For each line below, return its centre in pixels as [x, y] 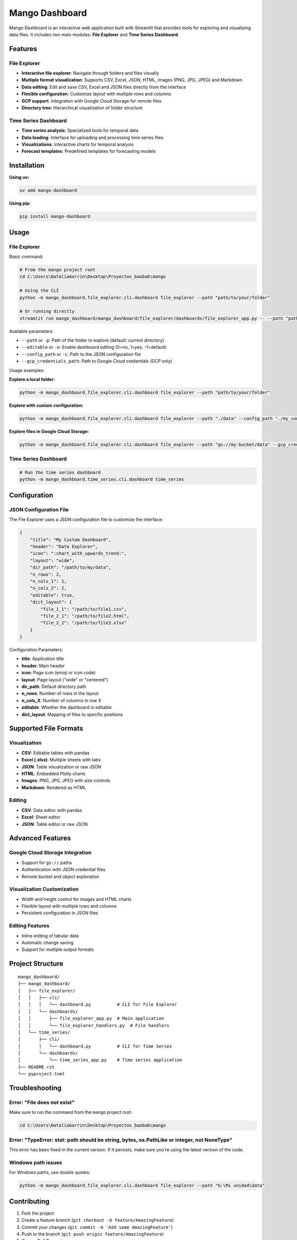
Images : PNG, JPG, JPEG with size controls [66, 781]
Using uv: [19, 177]
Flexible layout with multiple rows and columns [69, 906]
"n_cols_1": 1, [48, 581]
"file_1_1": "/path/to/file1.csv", [84, 609]
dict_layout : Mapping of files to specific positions [72, 714]
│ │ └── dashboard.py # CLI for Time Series [95, 1046]
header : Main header [43, 666]
